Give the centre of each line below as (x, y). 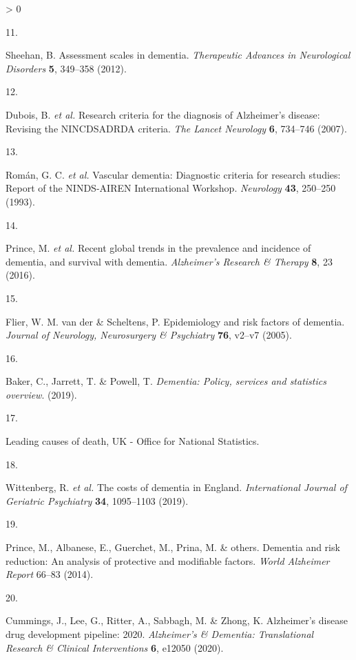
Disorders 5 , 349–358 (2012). (66, 68)
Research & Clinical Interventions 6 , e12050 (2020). (115, 647)
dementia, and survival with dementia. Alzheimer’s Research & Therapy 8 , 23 (169, 261)
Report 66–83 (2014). (50, 574)
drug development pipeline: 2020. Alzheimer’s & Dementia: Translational (160, 634)
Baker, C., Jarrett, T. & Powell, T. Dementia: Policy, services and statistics (166, 381)
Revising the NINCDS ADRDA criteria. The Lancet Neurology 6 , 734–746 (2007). (176, 128)
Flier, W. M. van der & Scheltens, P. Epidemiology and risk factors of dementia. (175, 321)
